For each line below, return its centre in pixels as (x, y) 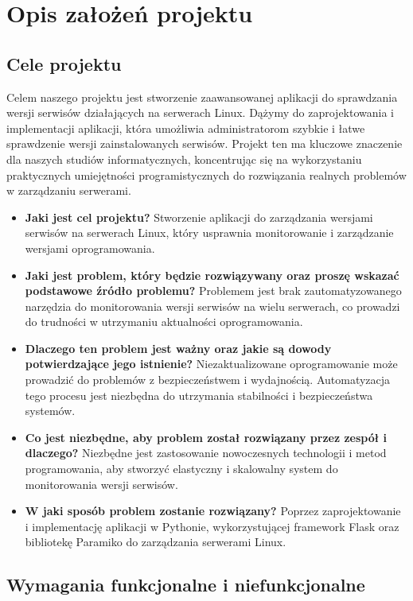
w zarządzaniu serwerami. (69, 190)
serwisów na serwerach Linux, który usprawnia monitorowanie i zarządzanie (209, 233)
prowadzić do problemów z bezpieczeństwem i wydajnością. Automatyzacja (208, 380)
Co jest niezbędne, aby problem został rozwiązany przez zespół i (206, 437)
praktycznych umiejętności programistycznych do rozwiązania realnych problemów (206, 174)
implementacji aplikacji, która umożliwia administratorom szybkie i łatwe (186, 128)
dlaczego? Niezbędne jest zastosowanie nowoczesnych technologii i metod (206, 453)
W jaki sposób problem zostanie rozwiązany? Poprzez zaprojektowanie (213, 511)
